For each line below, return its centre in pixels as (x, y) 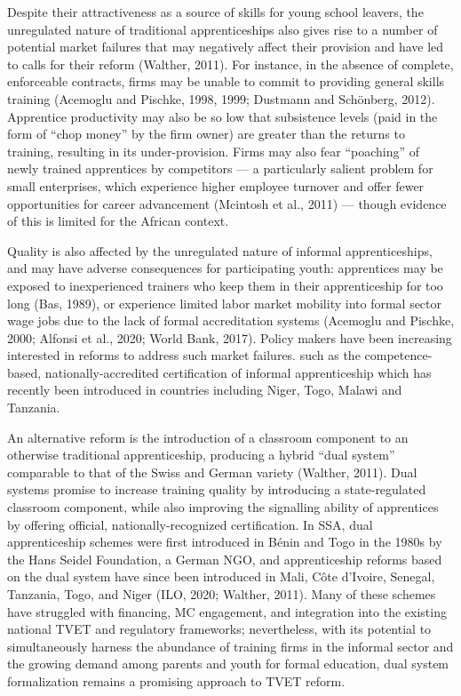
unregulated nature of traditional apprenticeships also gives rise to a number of (223, 29)
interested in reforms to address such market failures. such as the (184, 355)
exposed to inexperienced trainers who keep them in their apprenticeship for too (225, 285)
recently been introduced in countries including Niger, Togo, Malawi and (205, 390)
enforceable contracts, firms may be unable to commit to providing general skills (226, 81)
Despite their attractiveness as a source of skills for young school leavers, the (215, 12)
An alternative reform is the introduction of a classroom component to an (208, 437)
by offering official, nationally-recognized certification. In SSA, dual (190, 524)
